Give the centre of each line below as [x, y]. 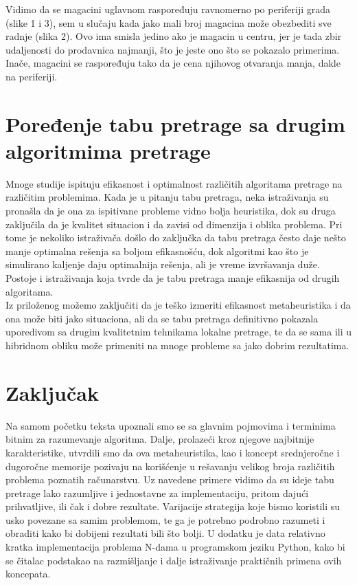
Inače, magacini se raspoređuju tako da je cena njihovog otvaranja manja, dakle [173, 63]
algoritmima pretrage [108, 150]
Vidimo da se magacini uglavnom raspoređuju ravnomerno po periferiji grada [168, 9]
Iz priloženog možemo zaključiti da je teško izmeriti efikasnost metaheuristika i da [178, 305]
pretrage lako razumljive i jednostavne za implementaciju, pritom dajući [157, 493]
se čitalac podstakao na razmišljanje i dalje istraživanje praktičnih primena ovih [174, 560]
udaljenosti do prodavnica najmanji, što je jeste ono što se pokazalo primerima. [173, 49]
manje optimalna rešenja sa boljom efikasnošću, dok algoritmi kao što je [157, 251]
